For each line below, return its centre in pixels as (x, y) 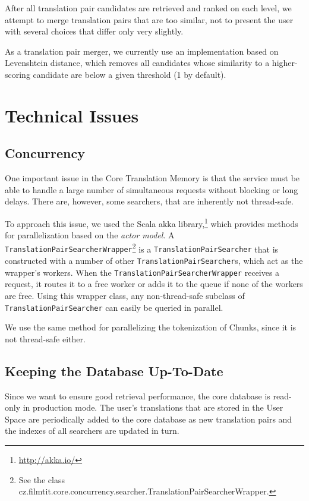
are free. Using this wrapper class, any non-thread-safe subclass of (125, 295)
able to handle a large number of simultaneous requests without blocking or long (152, 189)
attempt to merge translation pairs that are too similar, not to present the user (149, 19)
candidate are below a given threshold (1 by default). (130, 74)
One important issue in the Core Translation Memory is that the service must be (152, 178)
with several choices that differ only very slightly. (94, 31)
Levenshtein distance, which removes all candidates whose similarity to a (137, 63)
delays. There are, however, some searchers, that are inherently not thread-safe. (149, 201)
